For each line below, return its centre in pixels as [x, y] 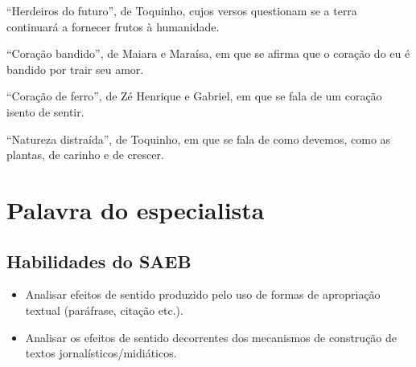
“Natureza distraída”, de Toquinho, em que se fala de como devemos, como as [199, 139]
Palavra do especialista [136, 209]
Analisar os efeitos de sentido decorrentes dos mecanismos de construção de [211, 337]
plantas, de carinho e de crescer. [85, 155]
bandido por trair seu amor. [75, 69]
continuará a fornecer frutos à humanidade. [113, 26]
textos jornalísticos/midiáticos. [101, 353]
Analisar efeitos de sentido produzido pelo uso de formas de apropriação [203, 294]
